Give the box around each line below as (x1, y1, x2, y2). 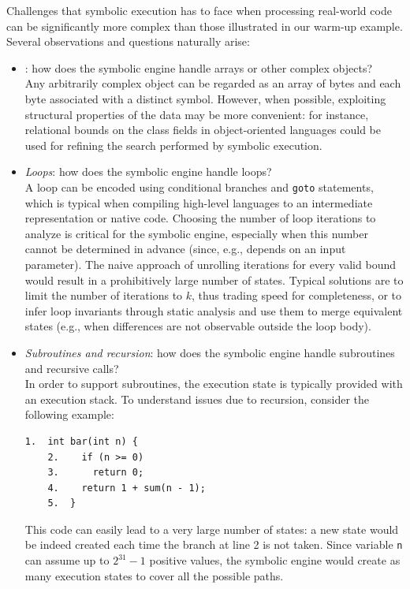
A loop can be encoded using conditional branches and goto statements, (24, 178, 374, 195)
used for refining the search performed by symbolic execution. (24, 136, 322, 153)
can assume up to (24, 552, 110, 568)
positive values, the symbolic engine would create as (149, 552, 401, 568)
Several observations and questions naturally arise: (6, 33, 250, 50)
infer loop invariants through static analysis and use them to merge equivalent (24, 302, 403, 319)
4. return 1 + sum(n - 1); (47, 482, 206, 494)
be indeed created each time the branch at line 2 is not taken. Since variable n (24, 536, 403, 553)
